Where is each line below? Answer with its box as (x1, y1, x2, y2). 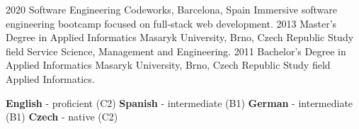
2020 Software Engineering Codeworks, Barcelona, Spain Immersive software (6, 2, 337, 16)
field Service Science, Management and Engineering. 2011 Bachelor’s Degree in (6, 43, 346, 58)
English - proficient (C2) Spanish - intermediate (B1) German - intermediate (6, 95, 353, 110)
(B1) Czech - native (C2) (6, 109, 118, 124)
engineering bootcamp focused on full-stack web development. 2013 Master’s (6, 16, 337, 30)
